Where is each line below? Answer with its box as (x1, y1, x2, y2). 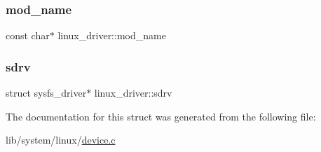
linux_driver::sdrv (94, 85, 172, 100)
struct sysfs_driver (6, 85, 87, 100)
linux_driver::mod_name (57, 28, 166, 43)
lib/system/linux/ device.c (6, 132, 116, 147)
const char (6, 28, 50, 43)
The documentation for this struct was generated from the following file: (6, 109, 316, 123)
